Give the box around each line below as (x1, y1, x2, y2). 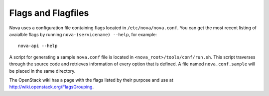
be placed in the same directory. (9, 68, 76, 74)
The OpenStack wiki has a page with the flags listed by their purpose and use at (9, 77, 174, 83)
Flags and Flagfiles (9, 7, 89, 18)
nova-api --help (18, 43, 58, 49)
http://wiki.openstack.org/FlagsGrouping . (9, 84, 94, 90)
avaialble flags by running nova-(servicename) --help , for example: (9, 31, 157, 37)
